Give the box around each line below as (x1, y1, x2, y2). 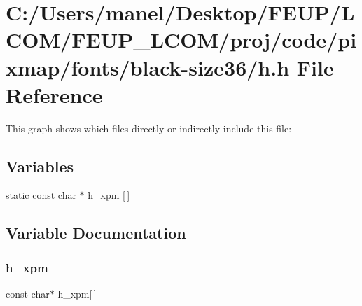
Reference (6, 80, 103, 109)
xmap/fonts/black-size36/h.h (6, 53, 290, 81)
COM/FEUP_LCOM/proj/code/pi (6, 25, 357, 54)
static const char (6, 188, 76, 202)
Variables (6, 155, 74, 176)
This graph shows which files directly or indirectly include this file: (6, 120, 292, 135)
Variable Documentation (6, 222, 186, 244)
